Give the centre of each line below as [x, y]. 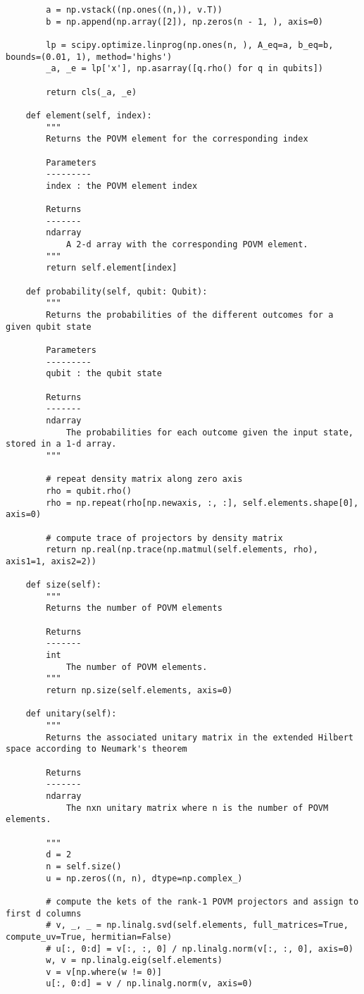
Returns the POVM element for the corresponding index [177, 139]
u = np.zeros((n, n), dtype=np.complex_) [144, 878]
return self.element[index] [112, 268]
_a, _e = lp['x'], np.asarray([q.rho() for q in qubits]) [185, 69]
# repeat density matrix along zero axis [144, 479]
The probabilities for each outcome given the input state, [209, 432]
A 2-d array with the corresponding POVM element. [187, 245]
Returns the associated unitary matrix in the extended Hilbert [200, 737]
